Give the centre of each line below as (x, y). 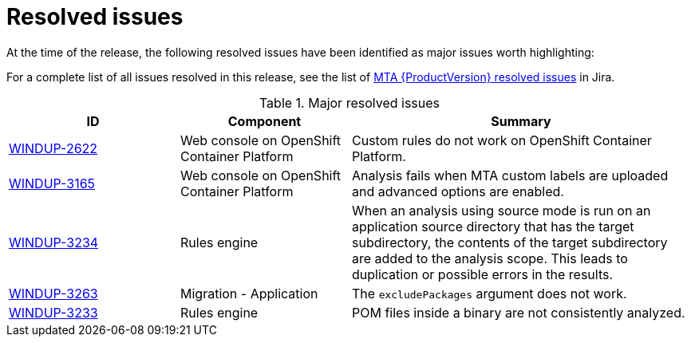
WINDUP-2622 (53, 148)
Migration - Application (249, 293)
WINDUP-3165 (52, 183)
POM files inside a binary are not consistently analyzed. (519, 312)
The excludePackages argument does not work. (490, 293)
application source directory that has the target (493, 226)
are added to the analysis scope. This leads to (490, 258)
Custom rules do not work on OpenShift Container (502, 140)
